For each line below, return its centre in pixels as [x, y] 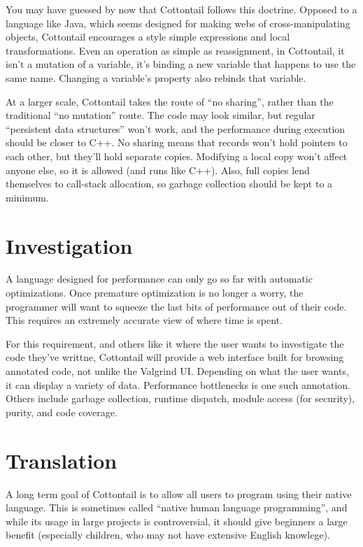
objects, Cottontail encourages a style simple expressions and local [148, 37]
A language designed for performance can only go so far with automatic [159, 279]
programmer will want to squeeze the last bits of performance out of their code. [176, 306]
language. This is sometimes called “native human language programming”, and [177, 507]
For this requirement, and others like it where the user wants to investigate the [175, 343]
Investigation [69, 245]
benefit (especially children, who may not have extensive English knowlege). [168, 535]
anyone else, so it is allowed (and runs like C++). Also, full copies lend [158, 170]
